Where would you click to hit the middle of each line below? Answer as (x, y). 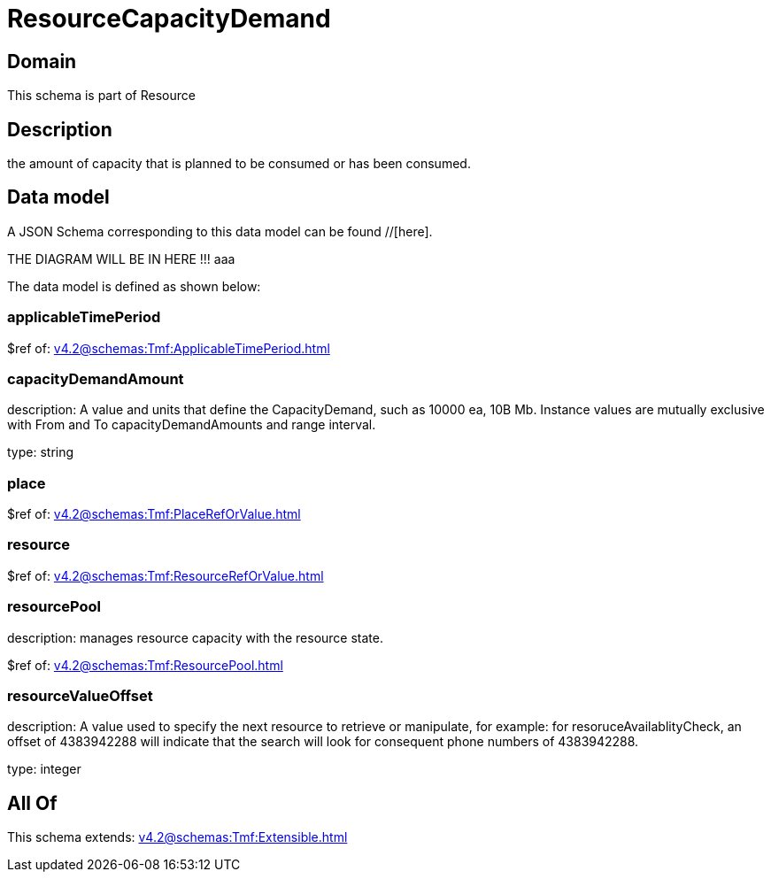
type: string (41, 452)
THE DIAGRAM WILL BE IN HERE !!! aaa (121, 258)
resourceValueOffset (80, 695)
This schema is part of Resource (101, 96)
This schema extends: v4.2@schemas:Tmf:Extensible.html (177, 837)
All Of (32, 803)
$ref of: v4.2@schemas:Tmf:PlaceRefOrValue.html (154, 514)
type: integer (44, 769)
